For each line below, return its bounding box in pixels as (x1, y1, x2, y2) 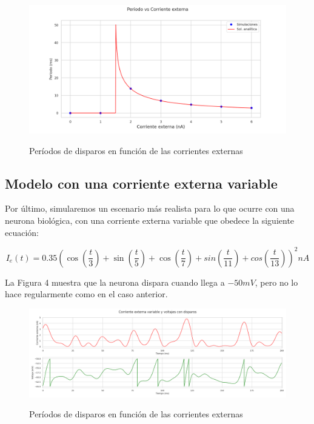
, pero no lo (255, 275, 298, 288)
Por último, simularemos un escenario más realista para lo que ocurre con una (5, 202, 295, 215)
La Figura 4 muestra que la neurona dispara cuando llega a (5, 275, 225, 288)
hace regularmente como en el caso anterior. (5, 288, 168, 300)
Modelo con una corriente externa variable (5, 173, 278, 192)
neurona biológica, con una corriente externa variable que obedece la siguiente (5, 214, 295, 226)
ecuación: (5, 226, 39, 238)
